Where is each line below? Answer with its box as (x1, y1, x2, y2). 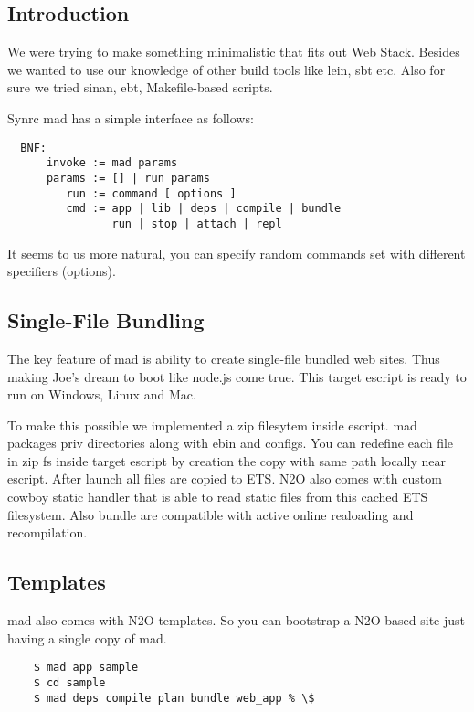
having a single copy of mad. (7, 628, 167, 647)
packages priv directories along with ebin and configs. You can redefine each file (7, 433, 454, 452)
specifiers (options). (7, 261, 116, 281)
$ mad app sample (33, 661, 139, 675)
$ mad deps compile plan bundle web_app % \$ (33, 691, 315, 705)
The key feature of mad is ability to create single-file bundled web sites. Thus (7, 348, 440, 367)
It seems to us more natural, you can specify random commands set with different (7, 243, 466, 262)
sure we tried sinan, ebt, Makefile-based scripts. (7, 78, 273, 97)
